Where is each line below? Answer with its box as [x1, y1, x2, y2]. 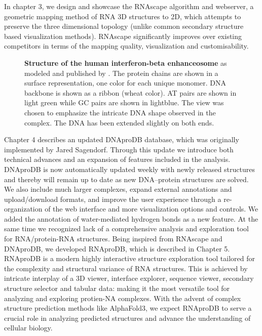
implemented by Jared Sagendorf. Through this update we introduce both [4, 144, 234, 154]
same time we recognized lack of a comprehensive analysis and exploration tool [4, 223, 249, 234]
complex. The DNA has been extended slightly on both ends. [24, 117, 214, 128]
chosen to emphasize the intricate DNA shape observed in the [24, 107, 216, 117]
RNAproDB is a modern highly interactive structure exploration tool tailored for [4, 253, 255, 264]
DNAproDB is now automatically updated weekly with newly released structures [4, 163, 255, 174]
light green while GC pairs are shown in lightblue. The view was [24, 97, 224, 108]
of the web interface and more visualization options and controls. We [45, 203, 258, 214]
